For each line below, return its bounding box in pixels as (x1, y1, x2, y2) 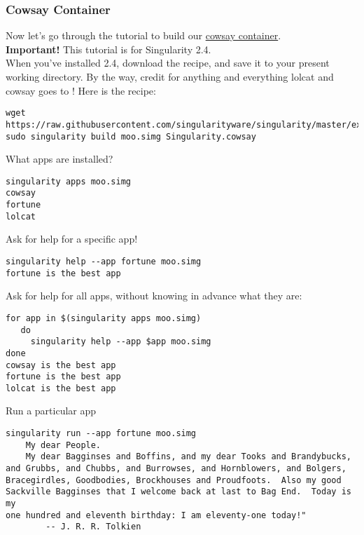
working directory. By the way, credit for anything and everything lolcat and (6, 69, 334, 83)
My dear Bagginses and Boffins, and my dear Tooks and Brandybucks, (25, 452, 351, 462)
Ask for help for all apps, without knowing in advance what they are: (6, 288, 302, 303)
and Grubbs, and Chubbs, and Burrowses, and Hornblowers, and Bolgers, (6, 463, 346, 474)
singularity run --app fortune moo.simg (6, 428, 197, 439)
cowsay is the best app (6, 360, 116, 370)
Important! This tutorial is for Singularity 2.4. (6, 41, 211, 56)
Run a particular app (6, 403, 97, 418)
